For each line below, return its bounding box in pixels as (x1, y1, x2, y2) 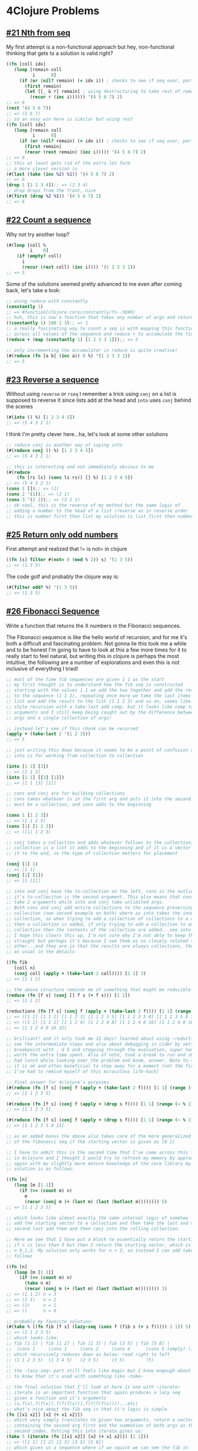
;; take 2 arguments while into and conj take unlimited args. (6, 899, 165, 905)
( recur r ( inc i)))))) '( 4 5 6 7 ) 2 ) (29, 94, 123, 100)
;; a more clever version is (6, 166, 78, 172)
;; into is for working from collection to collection (6, 753, 144, 759)
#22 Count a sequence (6, 215, 91, 225)
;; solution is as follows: (6, 1166, 75, 1172)
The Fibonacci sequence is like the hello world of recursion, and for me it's (6, 633, 187, 640)
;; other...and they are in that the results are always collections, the (6, 943, 194, 949)
